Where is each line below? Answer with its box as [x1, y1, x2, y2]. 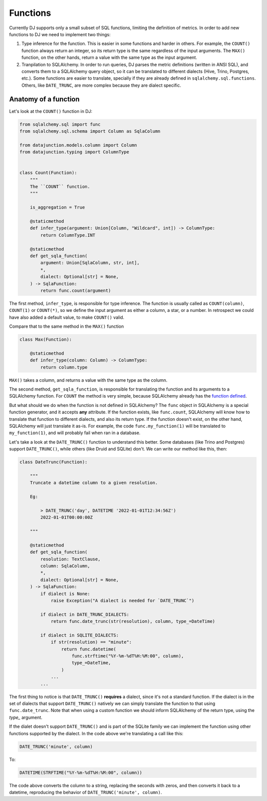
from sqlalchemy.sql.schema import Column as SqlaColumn [19, 128, 161, 134]
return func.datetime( [61, 646, 116, 652]
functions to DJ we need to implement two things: [9, 31, 111, 37]
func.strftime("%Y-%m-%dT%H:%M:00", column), [72, 653, 184, 659]
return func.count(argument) [40, 288, 111, 293]
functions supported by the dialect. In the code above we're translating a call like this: [9, 730, 184, 736]
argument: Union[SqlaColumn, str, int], [40, 260, 140, 266]
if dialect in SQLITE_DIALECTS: [40, 632, 119, 638]
